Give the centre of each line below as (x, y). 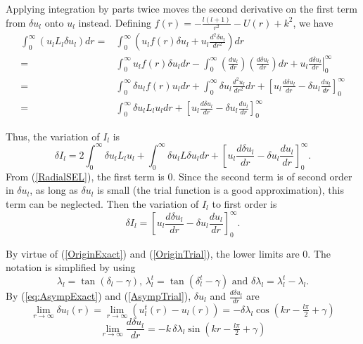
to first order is (244, 203)
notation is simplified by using (71, 267)
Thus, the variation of (53, 136)
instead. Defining (115, 22)
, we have (313, 22)
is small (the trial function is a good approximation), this (221, 190)
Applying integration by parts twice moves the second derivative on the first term (181, 8)
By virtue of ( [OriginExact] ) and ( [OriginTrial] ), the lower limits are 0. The (168, 253)
